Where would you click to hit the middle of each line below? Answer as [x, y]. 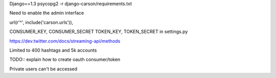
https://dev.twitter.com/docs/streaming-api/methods [65, 41]
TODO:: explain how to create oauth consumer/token [65, 60]
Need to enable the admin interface [47, 13]
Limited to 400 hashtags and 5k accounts [53, 50]
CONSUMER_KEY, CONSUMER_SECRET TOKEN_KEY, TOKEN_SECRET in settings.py [99, 32]
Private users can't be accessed [43, 69]
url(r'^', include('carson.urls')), [41, 22]
